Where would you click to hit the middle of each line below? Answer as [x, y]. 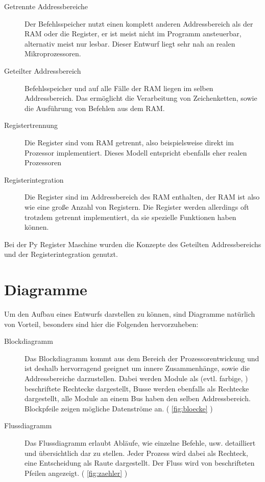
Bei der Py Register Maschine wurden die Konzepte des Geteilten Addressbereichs [133, 244]
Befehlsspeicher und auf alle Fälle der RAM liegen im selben [119, 88]
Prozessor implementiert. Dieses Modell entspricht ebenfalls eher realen [136, 152]
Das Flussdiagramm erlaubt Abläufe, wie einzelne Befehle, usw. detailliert [140, 442]
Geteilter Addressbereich [43, 70]
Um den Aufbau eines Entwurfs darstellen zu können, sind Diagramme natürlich [130, 314]
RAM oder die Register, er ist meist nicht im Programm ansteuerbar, [133, 34]
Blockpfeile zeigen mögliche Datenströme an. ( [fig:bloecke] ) [119, 408]
